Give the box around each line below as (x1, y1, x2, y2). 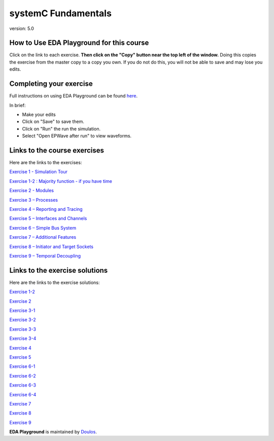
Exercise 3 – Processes (9, 197, 58, 203)
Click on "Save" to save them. (22, 118, 85, 124)
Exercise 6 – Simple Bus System (9, 225, 76, 231)
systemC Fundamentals (9, 8, 112, 19)
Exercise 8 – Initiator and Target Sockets (9, 243, 94, 249)
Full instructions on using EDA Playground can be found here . (9, 93, 138, 99)
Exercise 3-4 (9, 335, 37, 341)
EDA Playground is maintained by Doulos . (9, 429, 97, 435)
